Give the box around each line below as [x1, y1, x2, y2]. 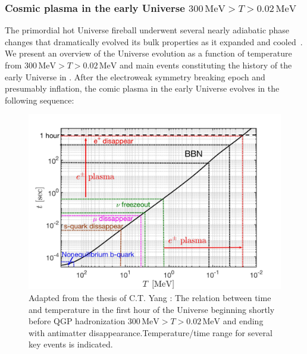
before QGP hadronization [29, 315, 126, 327]
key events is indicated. [29, 338, 113, 350]
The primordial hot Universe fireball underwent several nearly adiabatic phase [5, 24, 290, 36]
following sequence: [5, 93, 74, 106]
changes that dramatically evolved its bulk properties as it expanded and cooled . [5, 35, 303, 48]
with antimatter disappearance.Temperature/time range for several [29, 326, 272, 339]
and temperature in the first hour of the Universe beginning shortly [29, 303, 275, 315]
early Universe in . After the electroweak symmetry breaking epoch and [5, 70, 265, 83]
